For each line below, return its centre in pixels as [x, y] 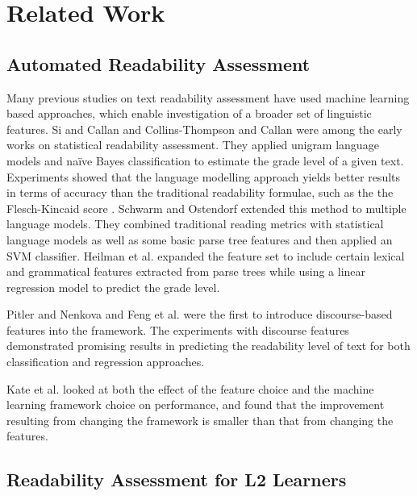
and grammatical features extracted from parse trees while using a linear [186, 271]
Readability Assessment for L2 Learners [177, 479]
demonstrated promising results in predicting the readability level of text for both [208, 346]
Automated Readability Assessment [158, 63]
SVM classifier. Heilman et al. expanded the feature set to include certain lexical [206, 255]
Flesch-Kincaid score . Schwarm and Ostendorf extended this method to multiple [206, 208]
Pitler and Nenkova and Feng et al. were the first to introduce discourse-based [200, 314]
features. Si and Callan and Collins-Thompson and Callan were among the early [204, 129]
